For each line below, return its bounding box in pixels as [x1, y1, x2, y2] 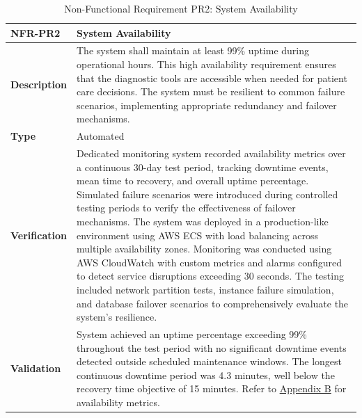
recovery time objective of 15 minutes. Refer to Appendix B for [77, 381, 347, 396]
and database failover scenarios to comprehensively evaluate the [77, 296, 349, 310]
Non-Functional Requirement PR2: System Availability [64, 1, 298, 15]
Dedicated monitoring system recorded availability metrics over [77, 146, 346, 161]
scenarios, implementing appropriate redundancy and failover [77, 97, 337, 112]
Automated [77, 129, 125, 143]
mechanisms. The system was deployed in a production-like [77, 214, 329, 229]
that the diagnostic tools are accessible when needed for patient [77, 70, 347, 85]
